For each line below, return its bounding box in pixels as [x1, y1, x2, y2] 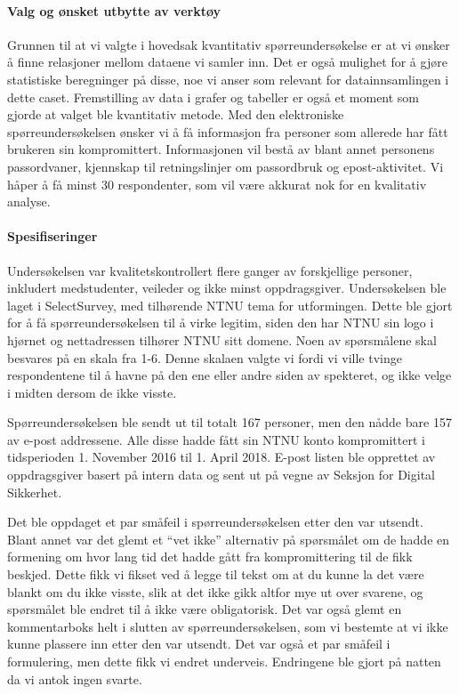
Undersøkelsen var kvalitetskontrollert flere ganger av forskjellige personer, [7, 261, 413, 279]
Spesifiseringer [7, 227, 98, 246]
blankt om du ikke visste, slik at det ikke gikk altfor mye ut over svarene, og [7, 582, 423, 601]
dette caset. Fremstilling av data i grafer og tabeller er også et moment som [7, 87, 420, 106]
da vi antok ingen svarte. [7, 669, 142, 688]
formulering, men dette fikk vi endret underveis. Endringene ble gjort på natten [7, 652, 441, 670]
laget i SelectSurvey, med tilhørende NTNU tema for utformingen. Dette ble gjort [7, 295, 453, 314]
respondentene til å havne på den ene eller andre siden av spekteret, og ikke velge [7, 366, 452, 384]
